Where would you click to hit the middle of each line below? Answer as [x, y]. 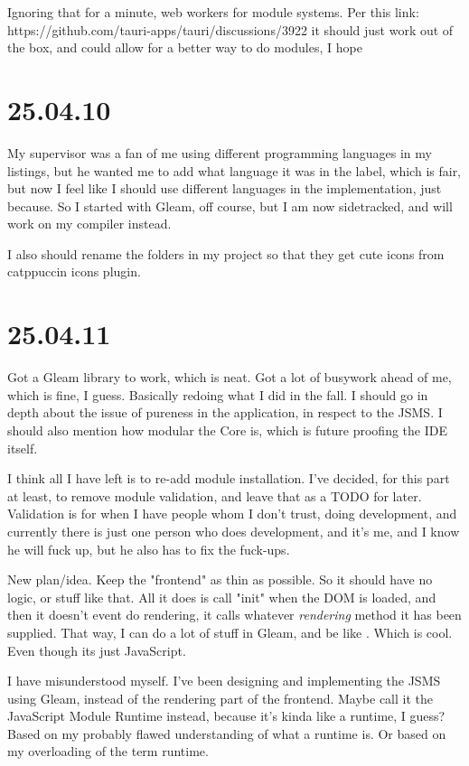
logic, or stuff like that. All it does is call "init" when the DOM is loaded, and [222, 597]
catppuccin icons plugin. [74, 271]
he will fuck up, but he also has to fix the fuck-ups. [149, 549]
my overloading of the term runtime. [108, 751]
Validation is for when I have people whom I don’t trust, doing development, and [232, 514]
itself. [23, 448]
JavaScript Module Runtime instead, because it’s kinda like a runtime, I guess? [226, 716]
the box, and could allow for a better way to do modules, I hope [185, 47]
